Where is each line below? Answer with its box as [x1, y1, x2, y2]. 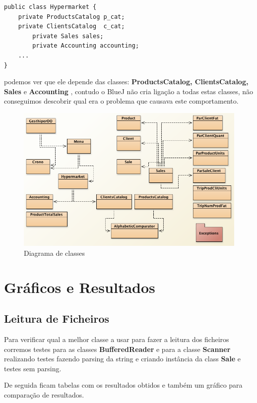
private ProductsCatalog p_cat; [18, 13, 125, 20]
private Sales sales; [32, 32, 104, 40]
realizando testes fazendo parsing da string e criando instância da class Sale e [4, 353, 241, 364]
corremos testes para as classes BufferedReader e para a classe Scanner [4, 344, 231, 354]
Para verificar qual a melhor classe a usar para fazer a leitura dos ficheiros [4, 334, 229, 345]
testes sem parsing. [4, 363, 62, 373]
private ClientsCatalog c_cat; [18, 23, 125, 30]
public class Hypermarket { [4, 3, 97, 10]
